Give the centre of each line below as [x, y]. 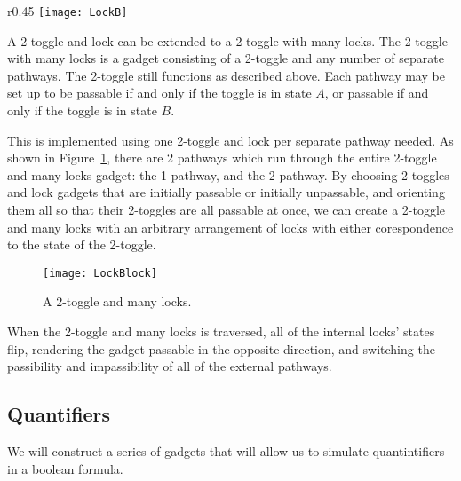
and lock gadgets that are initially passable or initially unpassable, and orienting [226, 192]
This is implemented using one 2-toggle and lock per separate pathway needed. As [230, 140]
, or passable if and [377, 93]
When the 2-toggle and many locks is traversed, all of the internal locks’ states [221, 331]
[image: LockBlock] [100, 273]
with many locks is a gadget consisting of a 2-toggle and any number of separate [226, 58]
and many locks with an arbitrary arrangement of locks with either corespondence [230, 227]
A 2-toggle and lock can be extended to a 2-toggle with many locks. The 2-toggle [227, 40]
